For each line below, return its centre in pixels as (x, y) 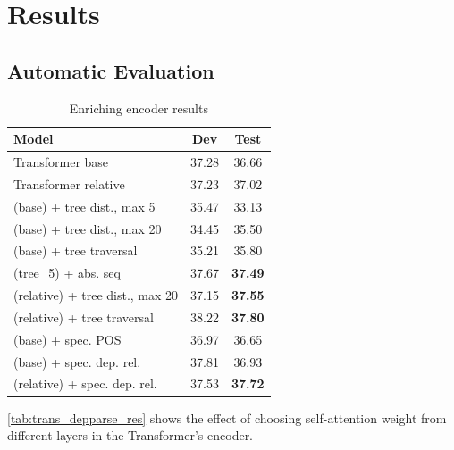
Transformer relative (69, 183)
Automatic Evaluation (111, 70)
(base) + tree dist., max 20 (88, 228)
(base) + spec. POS (67, 339)
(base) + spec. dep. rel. (77, 361)
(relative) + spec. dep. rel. (85, 383)
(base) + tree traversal (76, 250)
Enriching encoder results (139, 108)
